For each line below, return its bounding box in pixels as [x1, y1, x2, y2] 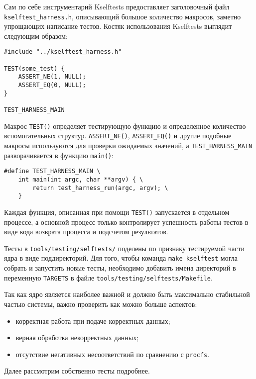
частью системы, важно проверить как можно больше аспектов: [4, 298, 197, 309]
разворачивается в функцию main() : [4, 150, 114, 160]
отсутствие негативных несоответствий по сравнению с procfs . [15, 349, 210, 359]
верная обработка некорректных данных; [15, 332, 139, 343]
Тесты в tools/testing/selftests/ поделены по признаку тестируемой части [4, 243, 245, 253]
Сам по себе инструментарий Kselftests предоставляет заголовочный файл [4, 1, 230, 11]
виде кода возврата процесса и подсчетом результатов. [4, 226, 168, 237]
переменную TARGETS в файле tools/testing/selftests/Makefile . [4, 272, 213, 283]
